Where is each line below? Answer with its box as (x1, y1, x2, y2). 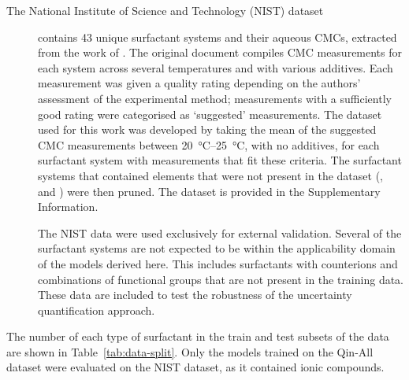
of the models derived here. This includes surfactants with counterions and (38, 255, 398, 271)
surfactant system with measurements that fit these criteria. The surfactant (38, 152, 402, 168)
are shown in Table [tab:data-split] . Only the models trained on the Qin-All (6, 343, 374, 360)
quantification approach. (38, 301, 155, 318)
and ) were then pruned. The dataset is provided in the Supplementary (38, 183, 381, 199)
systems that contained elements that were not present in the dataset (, (38, 167, 383, 183)
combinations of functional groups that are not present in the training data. (38, 271, 404, 287)
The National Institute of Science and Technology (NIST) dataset (6, 2, 324, 18)
